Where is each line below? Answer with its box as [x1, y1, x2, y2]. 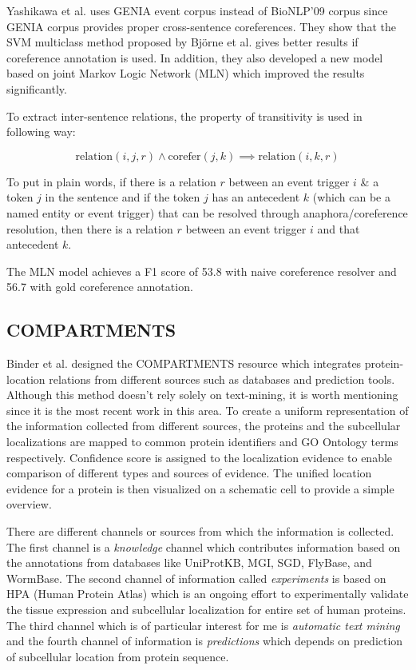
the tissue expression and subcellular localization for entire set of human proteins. [6, 601, 406, 618]
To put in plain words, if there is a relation [6, 173, 216, 189]
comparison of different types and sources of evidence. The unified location [6, 465, 372, 481]
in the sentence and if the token [45, 189, 200, 205]
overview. [6, 496, 52, 512]
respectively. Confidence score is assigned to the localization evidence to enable [6, 449, 393, 465]
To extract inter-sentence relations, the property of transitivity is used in [6, 107, 363, 124]
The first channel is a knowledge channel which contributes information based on [6, 538, 401, 555]
